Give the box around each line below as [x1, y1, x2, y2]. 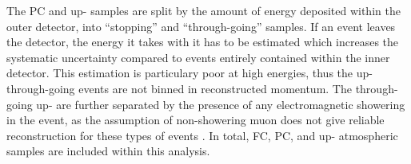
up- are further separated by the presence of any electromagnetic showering [36, 96, 405, 112]
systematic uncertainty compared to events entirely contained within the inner [6, 49, 390, 65]
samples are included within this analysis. [6, 143, 210, 159]
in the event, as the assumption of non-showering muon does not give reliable [6, 111, 385, 128]
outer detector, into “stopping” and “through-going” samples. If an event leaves [6, 18, 396, 34]
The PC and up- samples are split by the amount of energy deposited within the [6, 2, 401, 18]
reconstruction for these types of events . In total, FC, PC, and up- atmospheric [6, 127, 398, 143]
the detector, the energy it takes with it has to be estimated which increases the [6, 33, 399, 50]
